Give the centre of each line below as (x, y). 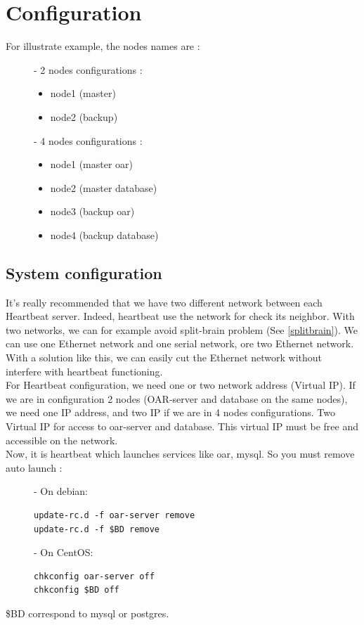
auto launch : (34, 467)
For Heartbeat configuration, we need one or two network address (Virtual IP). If (181, 385)
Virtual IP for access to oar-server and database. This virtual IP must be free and (182, 426)
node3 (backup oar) (92, 211)
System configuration (84, 272)
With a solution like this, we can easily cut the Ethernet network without (164, 357)
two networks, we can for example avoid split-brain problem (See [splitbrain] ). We (182, 329)
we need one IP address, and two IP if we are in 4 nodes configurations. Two (170, 412)
